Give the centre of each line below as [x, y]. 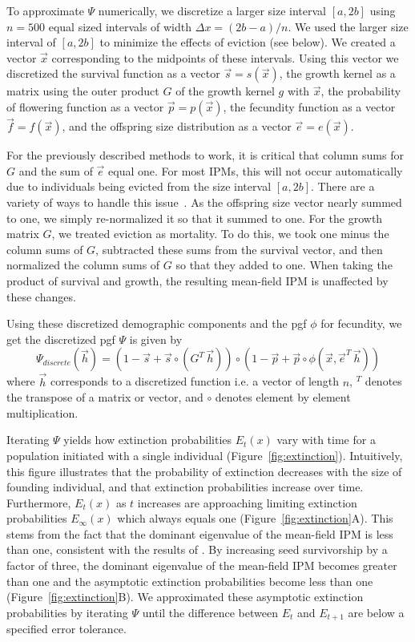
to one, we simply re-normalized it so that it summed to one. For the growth [195, 218]
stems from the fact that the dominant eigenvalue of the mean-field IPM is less [200, 533]
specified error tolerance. [66, 629]
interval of [31, 42]
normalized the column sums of [83, 265]
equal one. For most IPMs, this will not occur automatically [256, 170]
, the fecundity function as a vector [309, 106]
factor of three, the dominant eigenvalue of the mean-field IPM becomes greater [202, 565]
